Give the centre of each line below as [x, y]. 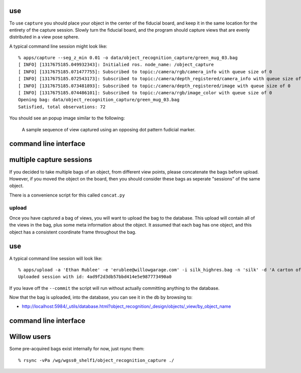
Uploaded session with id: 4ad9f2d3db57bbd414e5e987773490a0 [95, 277]
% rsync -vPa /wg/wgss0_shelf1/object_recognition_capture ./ [96, 360]
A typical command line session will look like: [56, 258]
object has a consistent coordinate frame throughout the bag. [73, 232]
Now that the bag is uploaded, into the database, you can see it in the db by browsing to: [101, 297]
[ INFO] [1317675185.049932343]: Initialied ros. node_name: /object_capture [116, 65]
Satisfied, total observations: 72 [62, 107]
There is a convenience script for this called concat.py [67, 195]
